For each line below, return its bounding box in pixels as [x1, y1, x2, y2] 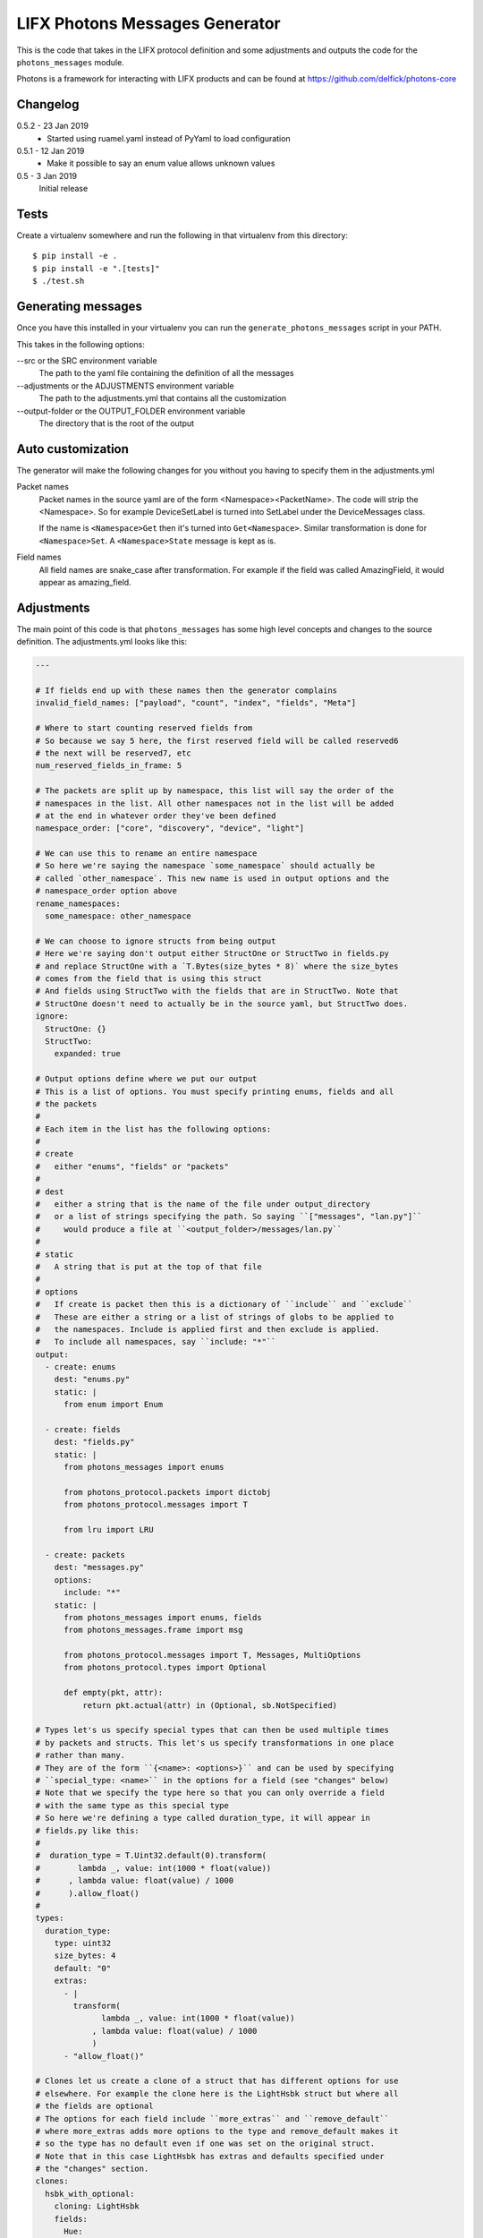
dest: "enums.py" [54, 1374, 131, 1385]
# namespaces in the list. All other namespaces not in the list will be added [35, 798, 394, 808]
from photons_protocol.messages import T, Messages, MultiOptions [64, 1650, 361, 1661]
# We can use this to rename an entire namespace [35, 849, 258, 858]
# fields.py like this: [35, 1825, 140, 1835]
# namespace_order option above [35, 886, 178, 896]
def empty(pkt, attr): [64, 1687, 164, 1698]
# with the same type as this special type [35, 1800, 230, 1810]
